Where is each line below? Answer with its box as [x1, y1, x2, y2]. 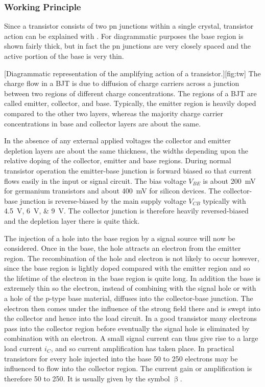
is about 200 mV [203, 175, 256, 186]
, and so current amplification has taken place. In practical [51, 343, 234, 354]
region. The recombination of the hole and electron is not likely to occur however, [4, 252, 259, 263]
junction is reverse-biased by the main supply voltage [20, 195, 186, 206]
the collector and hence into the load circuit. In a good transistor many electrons [4, 313, 257, 324]
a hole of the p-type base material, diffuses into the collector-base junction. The [4, 293, 253, 304]
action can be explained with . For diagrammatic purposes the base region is [4, 30, 244, 41]
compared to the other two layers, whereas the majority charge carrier [4, 107, 224, 118]
